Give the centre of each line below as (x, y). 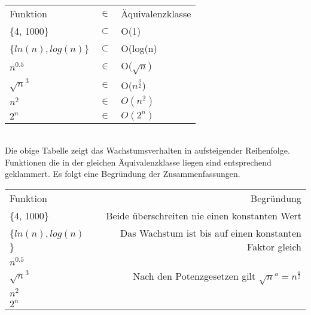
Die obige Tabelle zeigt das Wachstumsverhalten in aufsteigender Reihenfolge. (147, 150)
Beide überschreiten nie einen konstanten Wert (204, 215)
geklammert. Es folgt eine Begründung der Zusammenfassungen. (123, 174)
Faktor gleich (274, 246)
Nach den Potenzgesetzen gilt (194, 276)
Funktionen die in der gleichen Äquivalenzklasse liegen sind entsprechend (138, 162)
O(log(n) (139, 48)
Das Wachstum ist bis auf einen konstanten (211, 233)
